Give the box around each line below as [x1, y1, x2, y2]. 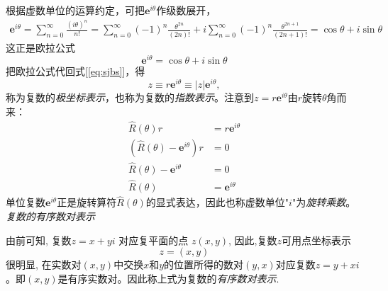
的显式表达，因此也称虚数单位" [145, 195, 289, 210]
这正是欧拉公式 [6, 40, 75, 55]
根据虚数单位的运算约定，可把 [6, 3, 145, 17]
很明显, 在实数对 [6, 257, 82, 272]
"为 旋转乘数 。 [292, 195, 356, 210]
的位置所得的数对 [164, 257, 244, 272]
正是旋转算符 [57, 195, 117, 210]
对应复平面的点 [118, 232, 189, 247]
